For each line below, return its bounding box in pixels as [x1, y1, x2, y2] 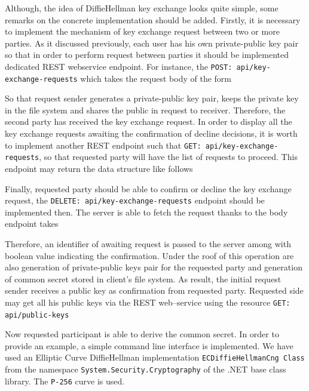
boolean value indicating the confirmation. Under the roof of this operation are [5, 249, 294, 261]
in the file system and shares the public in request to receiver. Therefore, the [5, 103, 286, 116]
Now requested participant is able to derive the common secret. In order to [5, 328, 279, 340]
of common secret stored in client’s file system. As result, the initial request [5, 272, 282, 285]
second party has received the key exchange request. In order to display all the [5, 115, 292, 128]
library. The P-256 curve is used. [5, 374, 125, 387]
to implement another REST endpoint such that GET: [5, 138, 201, 151]
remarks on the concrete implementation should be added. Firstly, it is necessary [5, 13, 301, 26]
